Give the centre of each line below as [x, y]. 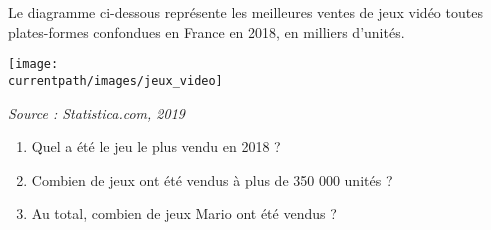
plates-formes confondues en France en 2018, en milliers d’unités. [206, 31]
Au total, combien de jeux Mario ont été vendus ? [184, 213]
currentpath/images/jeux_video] [115, 80]
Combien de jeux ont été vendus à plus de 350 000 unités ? [212, 179]
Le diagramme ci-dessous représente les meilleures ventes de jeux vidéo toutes [245, 12]
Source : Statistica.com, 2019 [96, 112]
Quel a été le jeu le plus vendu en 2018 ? [156, 146]
